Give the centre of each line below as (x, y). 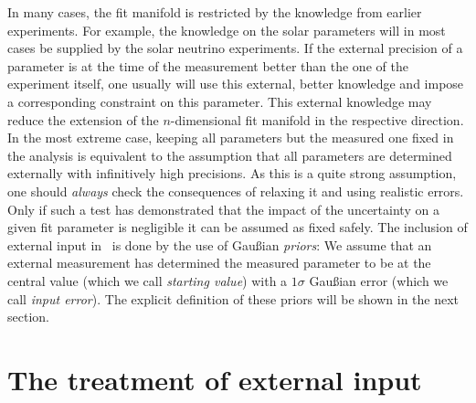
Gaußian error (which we (379, 280)
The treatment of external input (215, 379)
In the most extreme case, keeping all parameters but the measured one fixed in (231, 138)
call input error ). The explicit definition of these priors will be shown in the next (233, 298)
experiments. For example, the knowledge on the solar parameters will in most (227, 30)
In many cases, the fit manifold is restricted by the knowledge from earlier (215, 12)
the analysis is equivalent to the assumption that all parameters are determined (230, 155)
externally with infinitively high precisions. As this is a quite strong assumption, (232, 173)
